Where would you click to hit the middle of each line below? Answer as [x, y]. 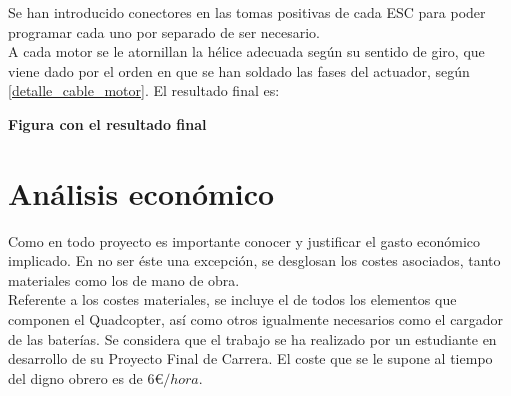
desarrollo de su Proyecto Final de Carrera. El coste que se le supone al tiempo [250, 358]
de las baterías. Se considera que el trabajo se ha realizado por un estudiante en [252, 338]
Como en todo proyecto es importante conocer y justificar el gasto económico [244, 240]
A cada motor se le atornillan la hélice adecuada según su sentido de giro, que [246, 51]
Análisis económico [141, 192]
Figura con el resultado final [107, 123]
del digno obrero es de [75, 377]
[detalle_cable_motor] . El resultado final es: [144, 90]
